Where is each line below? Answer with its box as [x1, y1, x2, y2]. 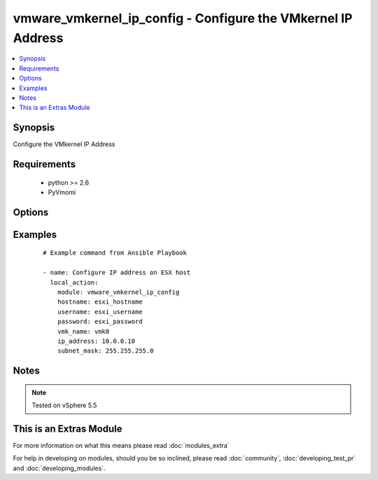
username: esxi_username [57, 308, 143, 316]
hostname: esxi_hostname [57, 298, 143, 306]
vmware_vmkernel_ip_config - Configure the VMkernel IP [13, 10, 353, 26]
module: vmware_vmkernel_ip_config [57, 288, 180, 296]
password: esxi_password [57, 318, 143, 325]
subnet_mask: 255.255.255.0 [57, 347, 154, 355]
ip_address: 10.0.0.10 [57, 337, 136, 345]
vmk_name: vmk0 [57, 327, 110, 335]
